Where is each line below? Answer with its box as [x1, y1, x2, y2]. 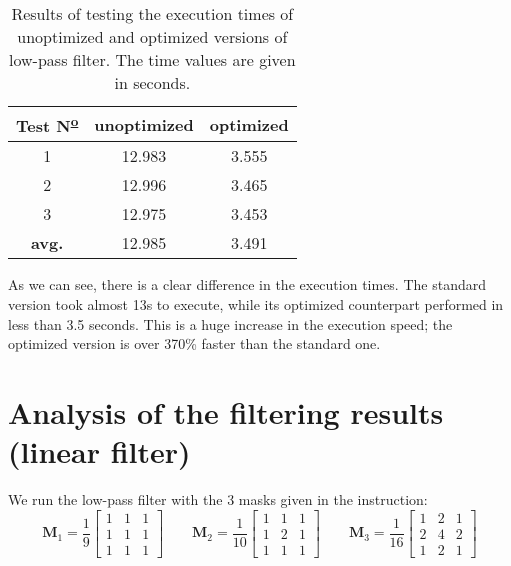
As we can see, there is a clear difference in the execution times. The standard [8, 274, 487, 295]
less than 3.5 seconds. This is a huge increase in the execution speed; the [8, 313, 453, 334]
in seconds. [114, 71, 191, 94]
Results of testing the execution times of [11, 2, 294, 25]
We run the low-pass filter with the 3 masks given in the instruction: [8, 489, 428, 510]
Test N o [16, 111, 79, 138]
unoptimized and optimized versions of [17, 25, 288, 48]
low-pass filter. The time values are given [9, 48, 296, 71]
